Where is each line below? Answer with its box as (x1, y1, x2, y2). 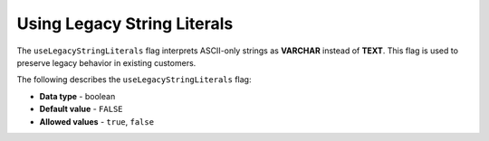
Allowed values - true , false (39, 116, 154, 127)
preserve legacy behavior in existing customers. (16, 57, 197, 68)
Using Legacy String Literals (16, 14, 234, 33)
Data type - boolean (39, 90, 116, 101)
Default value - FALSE (39, 104, 123, 115)
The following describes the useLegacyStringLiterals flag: (16, 74, 252, 85)
